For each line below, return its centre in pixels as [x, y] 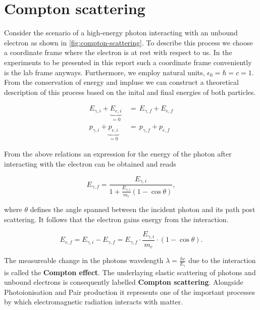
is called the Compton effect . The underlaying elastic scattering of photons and [130, 272]
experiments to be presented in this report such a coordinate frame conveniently [128, 62]
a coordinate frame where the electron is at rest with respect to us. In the [118, 52]
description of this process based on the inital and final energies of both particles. [130, 92]
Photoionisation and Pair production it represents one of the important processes [129, 292]
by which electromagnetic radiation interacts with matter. [94, 302]
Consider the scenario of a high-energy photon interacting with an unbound [121, 33]
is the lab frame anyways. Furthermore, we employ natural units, [105, 72]
